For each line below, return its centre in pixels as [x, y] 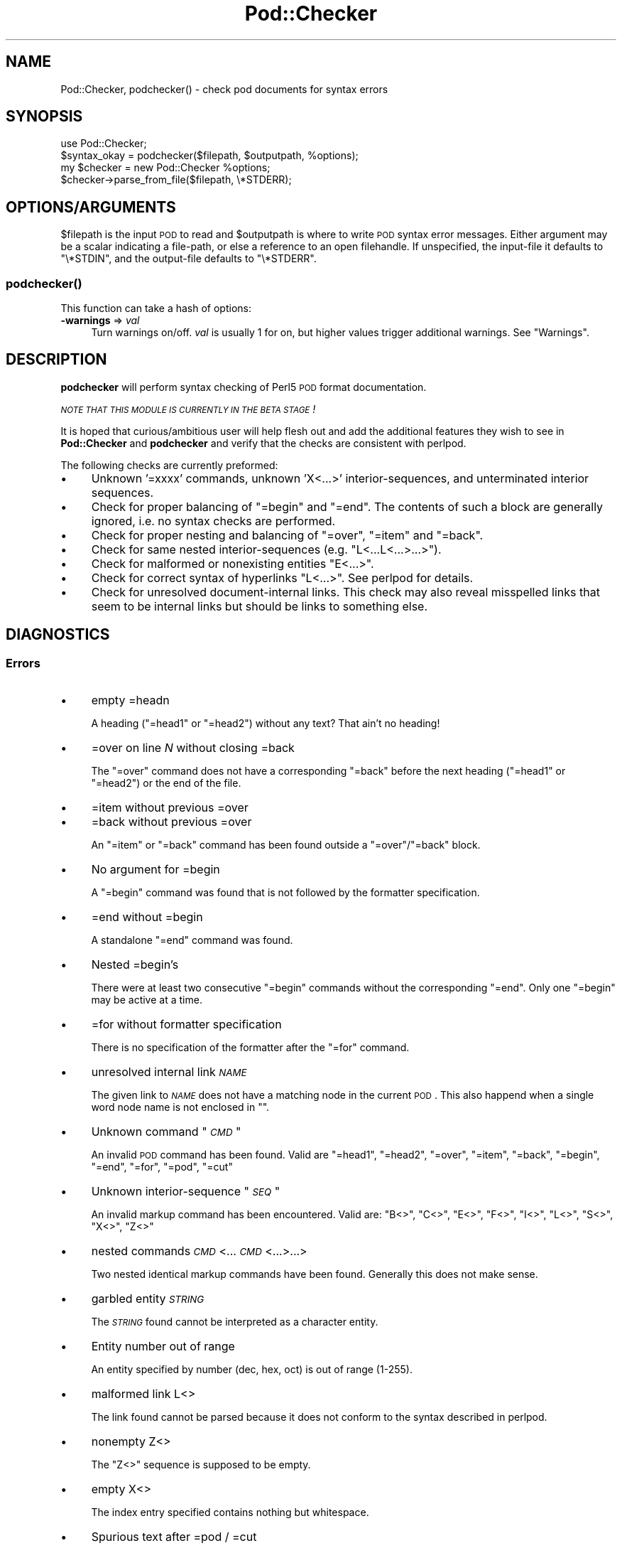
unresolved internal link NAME [169, 1072]
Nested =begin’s [135, 965]
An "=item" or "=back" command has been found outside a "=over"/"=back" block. [286, 845]
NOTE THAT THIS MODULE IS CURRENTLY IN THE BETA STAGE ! [188, 409]
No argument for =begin [155, 870]
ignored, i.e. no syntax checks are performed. [213, 521]
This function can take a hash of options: [156, 308]
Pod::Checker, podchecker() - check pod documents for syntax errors [224, 89]
